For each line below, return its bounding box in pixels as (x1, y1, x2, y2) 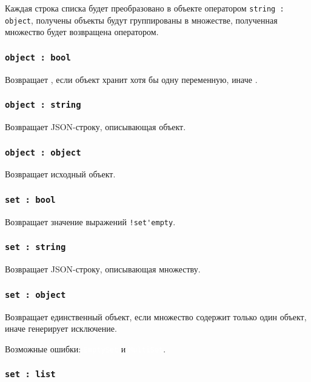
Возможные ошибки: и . (5, 342, 166, 355)
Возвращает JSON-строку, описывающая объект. (5, 120, 186, 133)
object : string (5, 100, 81, 110)
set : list (5, 369, 56, 380)
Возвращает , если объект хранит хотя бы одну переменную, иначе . (5, 73, 258, 85)
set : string (5, 242, 66, 252)
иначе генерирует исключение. (5, 322, 117, 335)
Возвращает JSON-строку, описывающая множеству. (5, 263, 201, 275)
